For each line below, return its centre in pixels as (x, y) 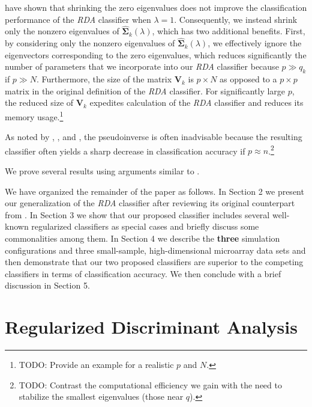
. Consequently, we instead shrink (236, 19)
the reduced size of (39, 103)
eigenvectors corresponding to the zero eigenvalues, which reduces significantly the (156, 54)
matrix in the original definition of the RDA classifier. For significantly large (145, 90)
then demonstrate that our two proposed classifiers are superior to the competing (154, 262)
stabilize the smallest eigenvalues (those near (101, 396)
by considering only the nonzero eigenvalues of (90, 43)
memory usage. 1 (34, 115)
